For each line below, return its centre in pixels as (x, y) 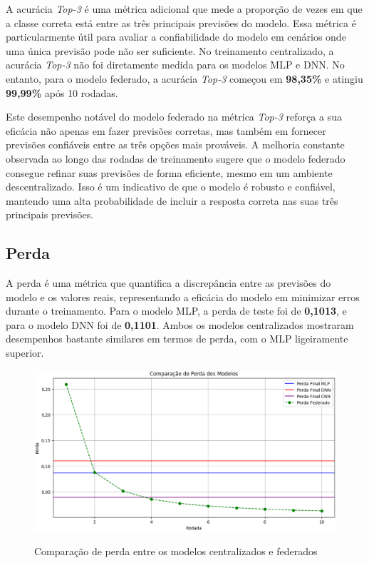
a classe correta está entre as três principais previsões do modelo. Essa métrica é (181, 22)
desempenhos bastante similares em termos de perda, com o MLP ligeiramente (177, 339)
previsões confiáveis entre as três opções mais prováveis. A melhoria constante (175, 144)
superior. (25, 353)
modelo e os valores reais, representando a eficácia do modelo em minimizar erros (183, 296)
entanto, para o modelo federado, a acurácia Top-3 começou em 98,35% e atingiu (184, 78)
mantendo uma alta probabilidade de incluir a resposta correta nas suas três (172, 200)
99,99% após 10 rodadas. (62, 92)
